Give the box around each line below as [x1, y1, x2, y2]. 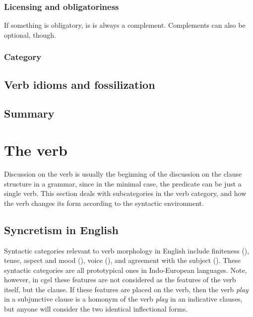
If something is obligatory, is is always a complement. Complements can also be [4, 20, 246, 30]
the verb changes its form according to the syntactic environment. [4, 197, 204, 208]
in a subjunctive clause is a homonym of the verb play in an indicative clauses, [4, 294, 243, 304]
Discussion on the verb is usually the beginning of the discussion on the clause [4, 168, 242, 179]
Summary [4, 106, 55, 121]
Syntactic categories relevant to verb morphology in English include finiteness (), [4, 245, 250, 255]
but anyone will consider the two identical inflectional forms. [4, 304, 188, 314]
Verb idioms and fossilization [4, 76, 155, 92]
